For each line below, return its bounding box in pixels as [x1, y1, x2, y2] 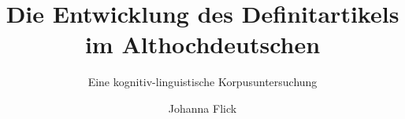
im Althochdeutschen [84, 28, 321, 60]
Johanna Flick [168, 99, 237, 116]
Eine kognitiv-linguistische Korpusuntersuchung [87, 74, 318, 90]
